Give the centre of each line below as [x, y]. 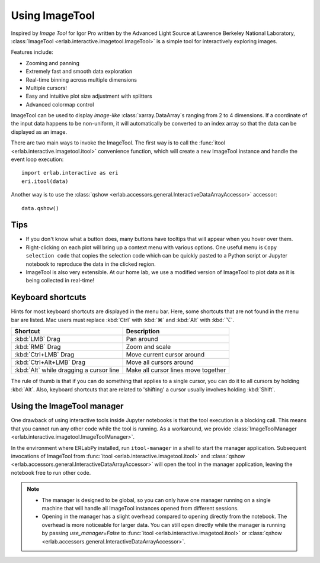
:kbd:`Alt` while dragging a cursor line [67, 370]
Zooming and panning [53, 63]
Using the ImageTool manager [67, 406]
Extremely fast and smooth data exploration [79, 72]
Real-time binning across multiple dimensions [81, 79]
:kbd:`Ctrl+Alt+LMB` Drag [50, 362]
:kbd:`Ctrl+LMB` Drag [44, 355]
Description [143, 332]
